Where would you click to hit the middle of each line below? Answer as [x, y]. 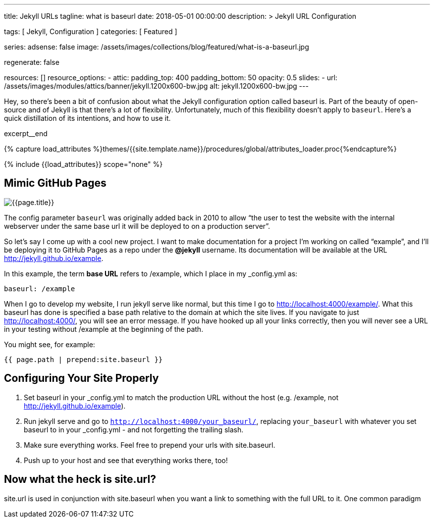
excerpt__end [26, 133]
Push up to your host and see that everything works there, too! [126, 460]
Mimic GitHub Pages [55, 183]
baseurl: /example [40, 288]
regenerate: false [32, 62]
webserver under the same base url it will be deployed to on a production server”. [137, 226]
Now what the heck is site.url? [80, 479]
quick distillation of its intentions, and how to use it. [87, 118]
